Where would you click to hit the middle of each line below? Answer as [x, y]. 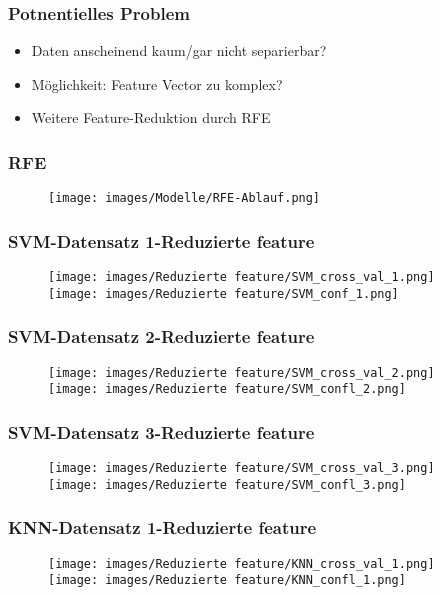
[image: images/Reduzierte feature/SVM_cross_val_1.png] [241, 277]
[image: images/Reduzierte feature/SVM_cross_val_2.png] [241, 372]
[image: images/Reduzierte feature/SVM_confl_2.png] [227, 389]
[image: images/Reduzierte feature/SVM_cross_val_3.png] [241, 468]
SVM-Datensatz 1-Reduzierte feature [161, 240]
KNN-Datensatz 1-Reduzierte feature [162, 527]
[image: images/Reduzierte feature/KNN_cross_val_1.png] [241, 563]
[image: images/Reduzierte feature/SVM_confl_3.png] [227, 484]
